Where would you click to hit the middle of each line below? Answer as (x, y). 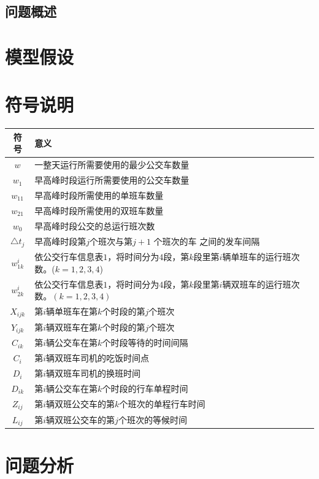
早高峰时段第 (60, 241)
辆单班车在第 (72, 311)
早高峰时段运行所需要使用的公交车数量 (112, 180)
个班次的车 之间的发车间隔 (207, 241)
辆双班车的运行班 (257, 284)
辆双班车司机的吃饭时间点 (98, 358)
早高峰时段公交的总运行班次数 (95, 225)
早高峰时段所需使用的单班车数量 (99, 195)
